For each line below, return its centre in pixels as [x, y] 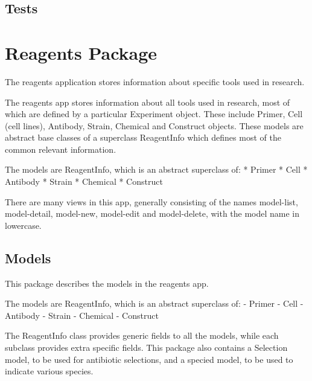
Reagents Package [81, 52]
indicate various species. [49, 371]
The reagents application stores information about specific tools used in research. [155, 81]
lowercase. [23, 225]
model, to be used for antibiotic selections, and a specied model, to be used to [149, 359]
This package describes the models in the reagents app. [107, 283]
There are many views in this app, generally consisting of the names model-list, [151, 201]
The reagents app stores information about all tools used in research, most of [148, 102]
